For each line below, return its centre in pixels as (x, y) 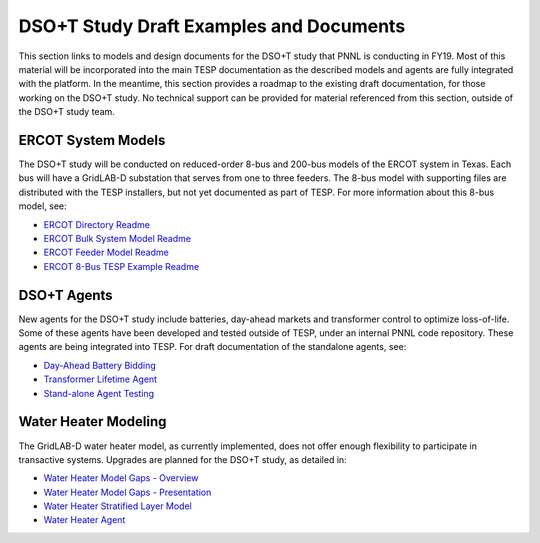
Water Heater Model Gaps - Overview (121, 478)
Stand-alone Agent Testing (99, 393)
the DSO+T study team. (66, 112)
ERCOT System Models (92, 140)
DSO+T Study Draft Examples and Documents (212, 26)
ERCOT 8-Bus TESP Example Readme (121, 266)
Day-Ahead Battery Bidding (100, 365)
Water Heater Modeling (92, 421)
